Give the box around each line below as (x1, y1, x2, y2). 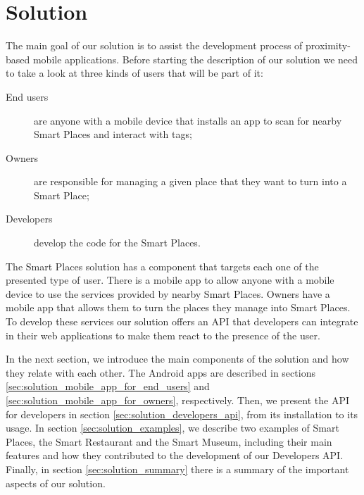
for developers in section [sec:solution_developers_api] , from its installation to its (6, 406, 358, 421)
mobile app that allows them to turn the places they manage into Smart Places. (6, 300, 351, 315)
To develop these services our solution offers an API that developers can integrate (6, 314, 358, 329)
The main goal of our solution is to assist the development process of (6, 38, 303, 53)
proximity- (306, 38, 351, 53)
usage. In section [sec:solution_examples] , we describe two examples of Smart (6, 420, 339, 435)
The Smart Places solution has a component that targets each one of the (6, 258, 319, 273)
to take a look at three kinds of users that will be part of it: (6, 65, 263, 80)
